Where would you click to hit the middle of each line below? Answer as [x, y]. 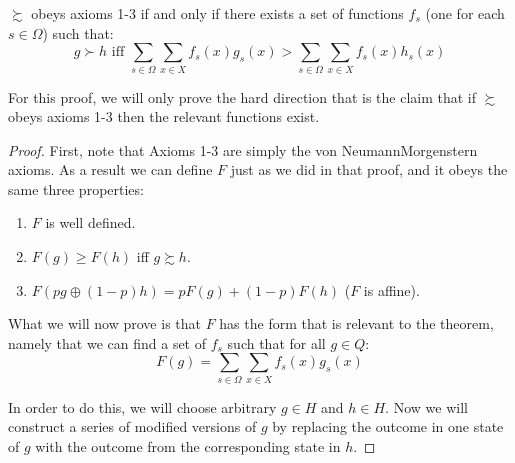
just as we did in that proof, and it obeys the [369, 169]
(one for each [465, 13]
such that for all [276, 342]
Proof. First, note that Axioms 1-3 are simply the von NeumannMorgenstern [243, 149]
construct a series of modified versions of [132, 426]
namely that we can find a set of [107, 342]
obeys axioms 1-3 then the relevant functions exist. [164, 116]
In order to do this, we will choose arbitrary [142, 406]
